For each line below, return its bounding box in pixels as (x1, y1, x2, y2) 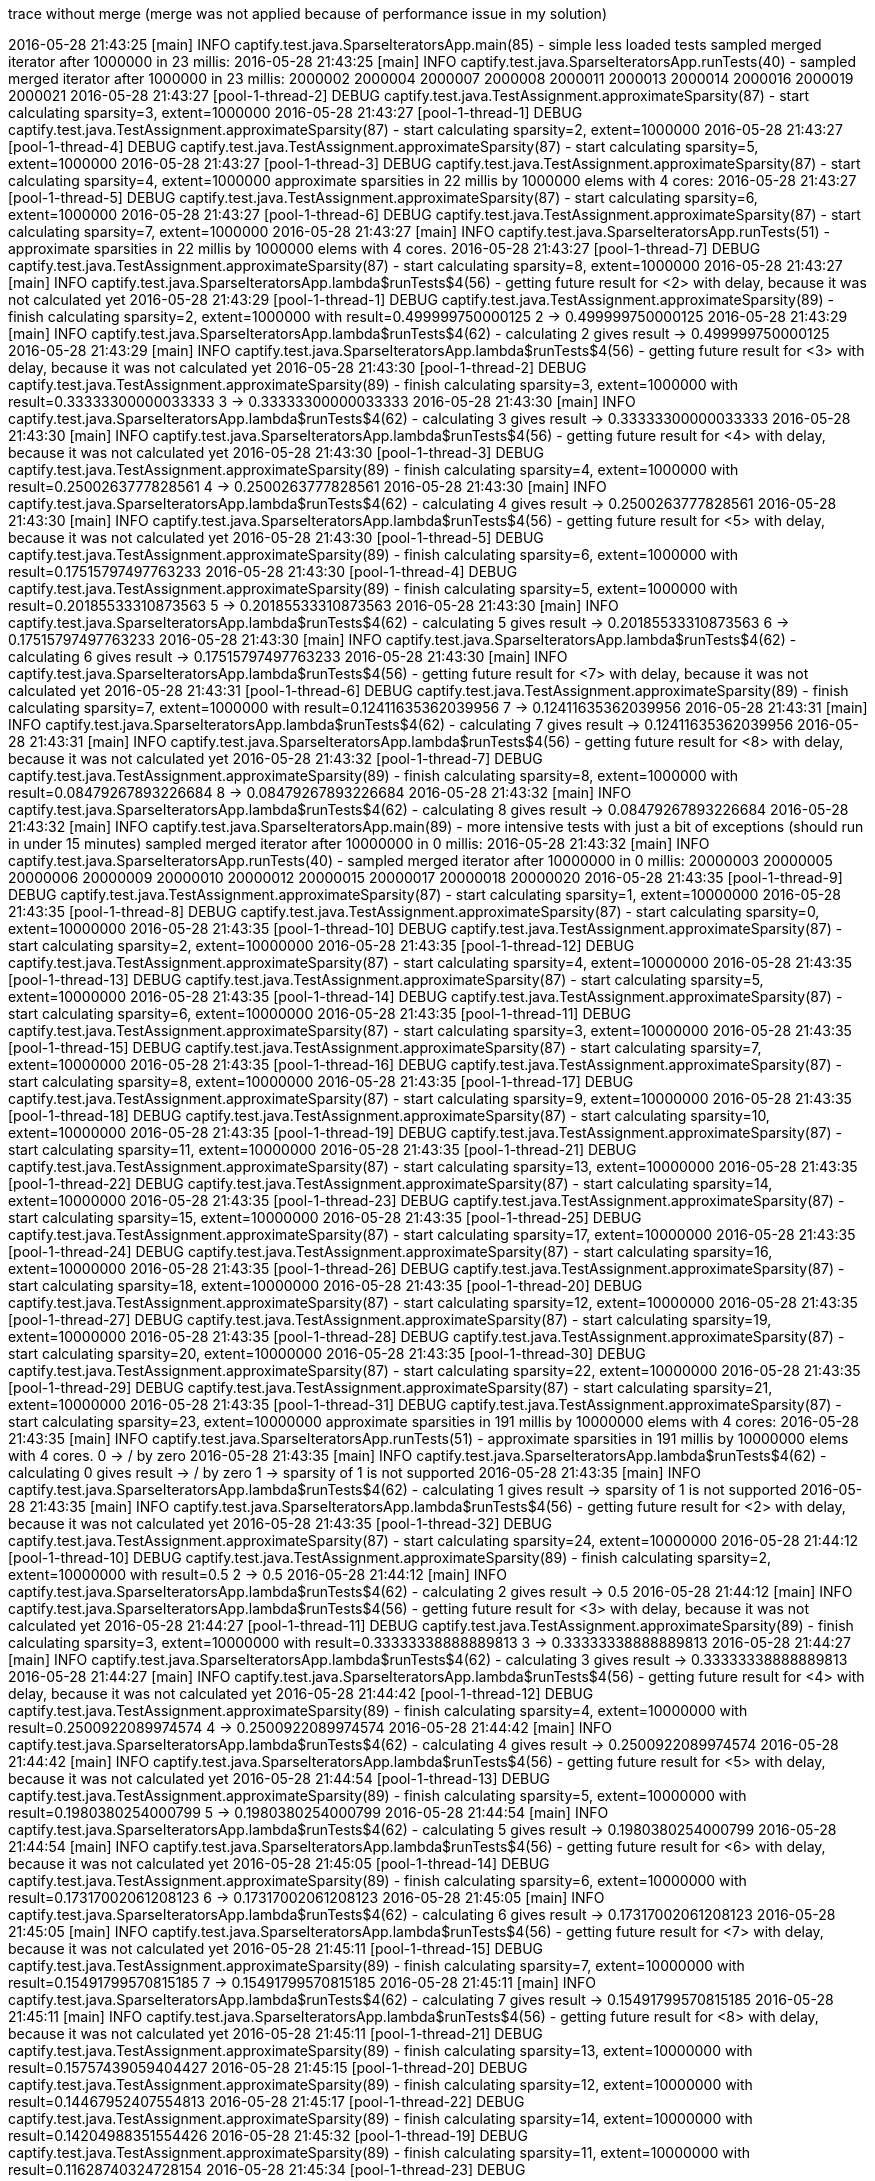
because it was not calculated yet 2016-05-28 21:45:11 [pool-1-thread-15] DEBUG (8, 1940, 544, 1957)
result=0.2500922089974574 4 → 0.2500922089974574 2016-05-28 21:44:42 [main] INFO (8, 1719, 612, 1736)
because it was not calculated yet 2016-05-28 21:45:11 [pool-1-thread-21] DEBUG (8, 2025, 543, 2042)
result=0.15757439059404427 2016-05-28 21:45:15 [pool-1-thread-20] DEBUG (8, 2059, 528, 2076)
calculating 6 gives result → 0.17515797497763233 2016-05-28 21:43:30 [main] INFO (8, 648, 568, 665)
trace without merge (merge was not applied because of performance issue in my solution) (8, 5, 607, 22)
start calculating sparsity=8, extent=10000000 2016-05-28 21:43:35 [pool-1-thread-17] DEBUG (8, 1073, 634, 1090)
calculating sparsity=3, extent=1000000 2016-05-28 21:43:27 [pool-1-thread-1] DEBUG (8, 104, 583, 121)
